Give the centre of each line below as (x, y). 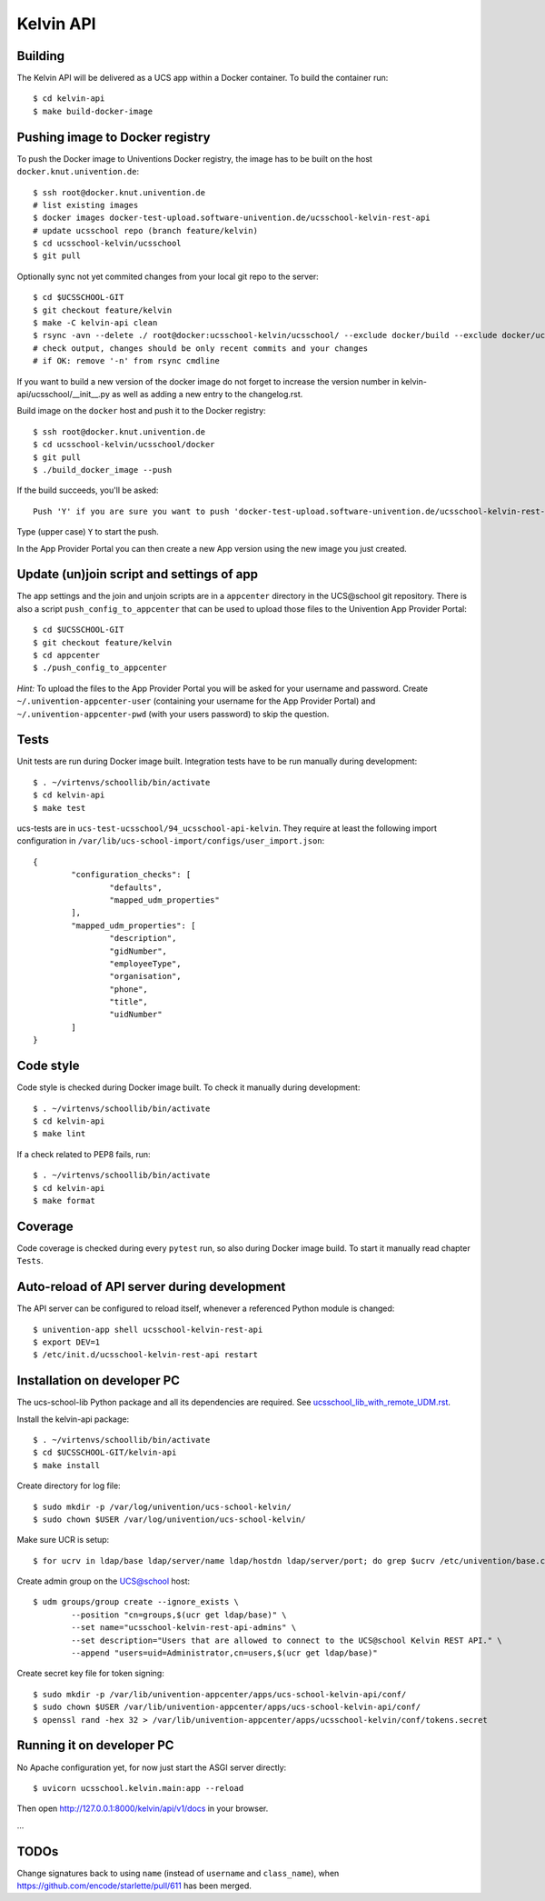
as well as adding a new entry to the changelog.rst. (208, 394)
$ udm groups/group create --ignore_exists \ (136, 1602)
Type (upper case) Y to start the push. (88, 532)
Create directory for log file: (69, 1486)
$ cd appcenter (67, 655)
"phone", (129, 989)
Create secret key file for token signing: (91, 1674)
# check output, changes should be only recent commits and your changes (201, 348)
